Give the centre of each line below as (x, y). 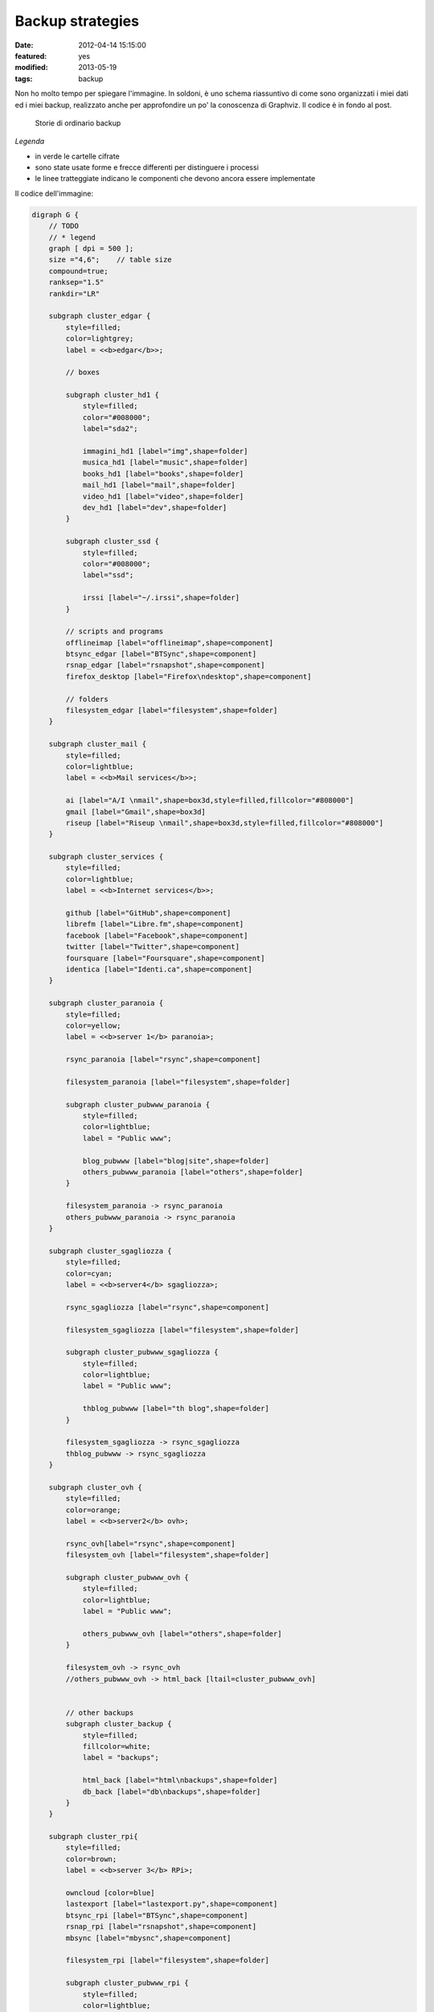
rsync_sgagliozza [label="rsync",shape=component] (167, 1307)
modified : (31, 68)
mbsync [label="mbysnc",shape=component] (148, 1938)
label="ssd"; (108, 575)
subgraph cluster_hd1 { (113, 395)
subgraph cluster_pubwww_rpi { (127, 1983)
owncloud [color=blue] (111, 1893)
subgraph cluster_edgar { (100, 316)
